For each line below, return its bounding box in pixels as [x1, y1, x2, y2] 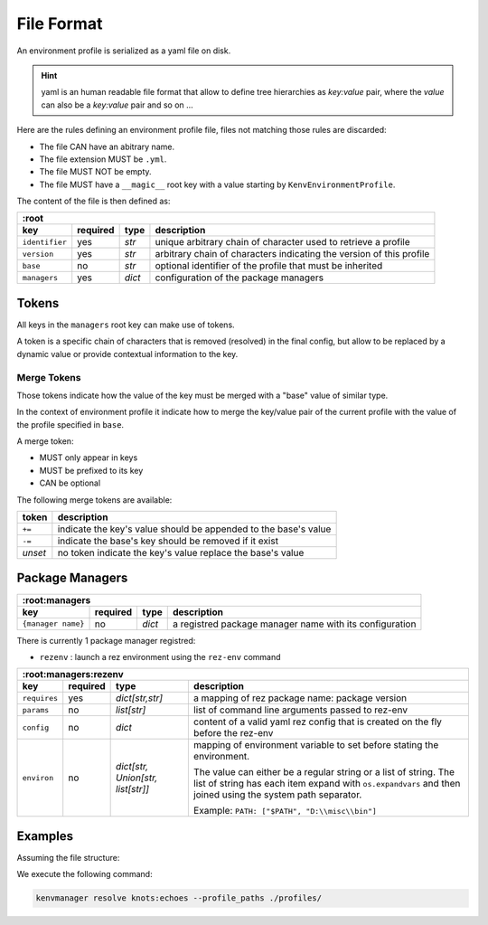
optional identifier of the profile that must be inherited [155, 260, 383, 272]
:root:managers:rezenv [22, 668, 124, 681]
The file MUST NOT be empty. [39, 166, 153, 177]
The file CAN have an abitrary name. [39, 141, 175, 152]
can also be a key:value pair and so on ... [41, 99, 193, 110]
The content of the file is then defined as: [16, 195, 171, 207]
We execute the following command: [16, 869, 153, 880]
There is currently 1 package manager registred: [16, 635, 196, 646]
